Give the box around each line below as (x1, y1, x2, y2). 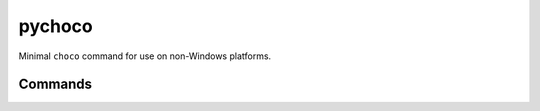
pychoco (18, 15, 94, 37)
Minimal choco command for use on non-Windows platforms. (18, 50, 272, 62)
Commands (18, 76, 93, 93)
